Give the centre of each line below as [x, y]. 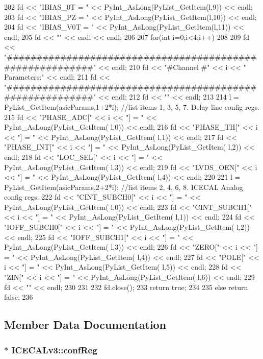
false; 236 [19, 297]
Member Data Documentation [85, 325]
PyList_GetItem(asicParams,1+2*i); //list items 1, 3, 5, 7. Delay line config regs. [132, 106]
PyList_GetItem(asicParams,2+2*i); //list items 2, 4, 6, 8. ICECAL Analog [124, 187]
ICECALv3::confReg [54, 350]
